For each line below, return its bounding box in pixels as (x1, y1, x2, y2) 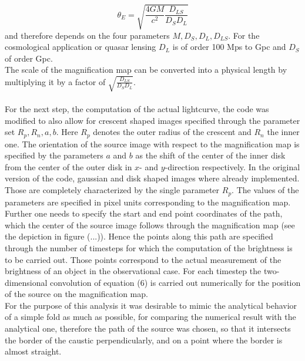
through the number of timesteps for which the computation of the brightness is (5, 241, 293, 254)
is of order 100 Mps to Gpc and (172, 41, 286, 53)
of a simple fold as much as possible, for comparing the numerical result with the (5, 311, 296, 323)
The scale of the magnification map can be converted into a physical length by (5, 63, 287, 76)
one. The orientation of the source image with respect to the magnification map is (5, 137, 300, 150)
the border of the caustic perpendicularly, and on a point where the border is (5, 333, 283, 346)
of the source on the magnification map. (5, 288, 148, 300)
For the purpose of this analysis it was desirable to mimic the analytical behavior (5, 299, 297, 311)
